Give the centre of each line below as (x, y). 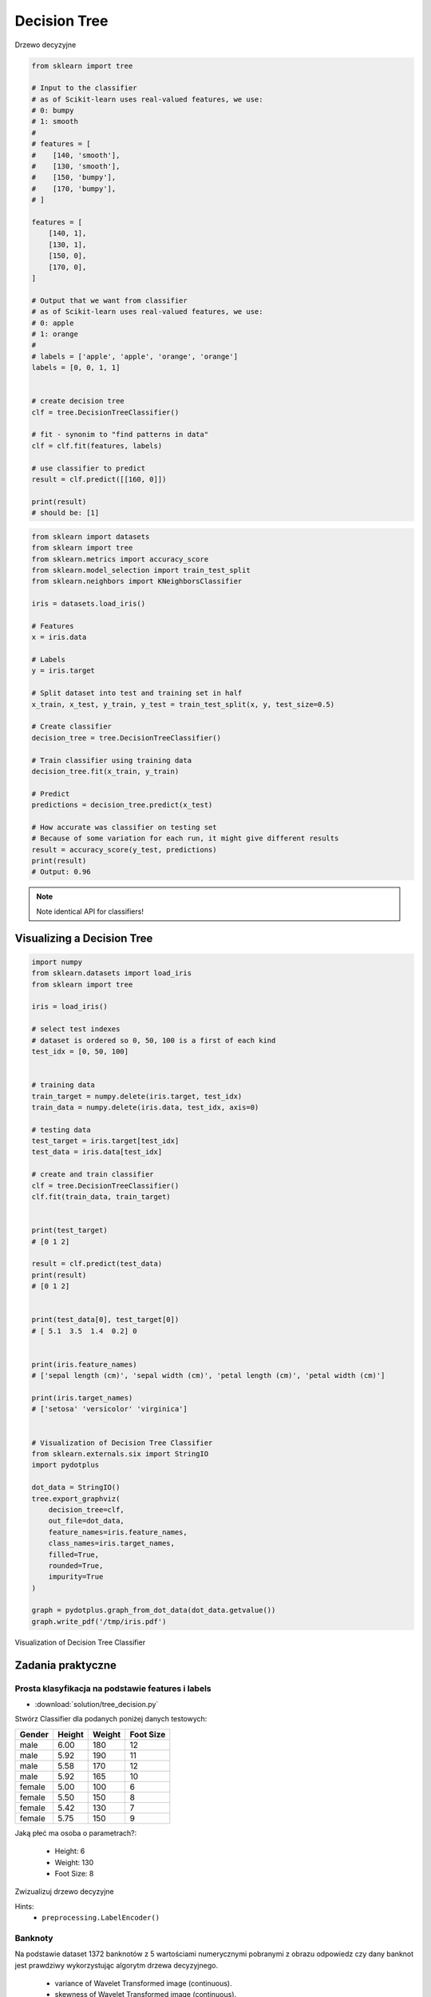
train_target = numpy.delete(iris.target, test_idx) (137, 1096)
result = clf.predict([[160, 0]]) (99, 479)
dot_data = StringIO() (76, 1487)
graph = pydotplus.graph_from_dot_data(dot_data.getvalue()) (154, 1610)
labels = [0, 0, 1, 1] (76, 368)
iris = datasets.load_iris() (89, 604)
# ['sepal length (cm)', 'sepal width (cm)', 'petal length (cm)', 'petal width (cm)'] (208, 1376)
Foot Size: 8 (74, 1873)
